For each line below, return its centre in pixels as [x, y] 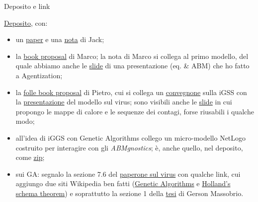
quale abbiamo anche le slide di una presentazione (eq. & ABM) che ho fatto [132, 66]
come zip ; [30, 157]
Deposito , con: [26, 23]
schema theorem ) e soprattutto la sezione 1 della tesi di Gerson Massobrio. [129, 193]
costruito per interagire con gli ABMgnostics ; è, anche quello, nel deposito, [129, 147]
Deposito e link [27, 6]
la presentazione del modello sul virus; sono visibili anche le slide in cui [124, 102]
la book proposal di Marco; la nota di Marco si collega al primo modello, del [132, 56]
